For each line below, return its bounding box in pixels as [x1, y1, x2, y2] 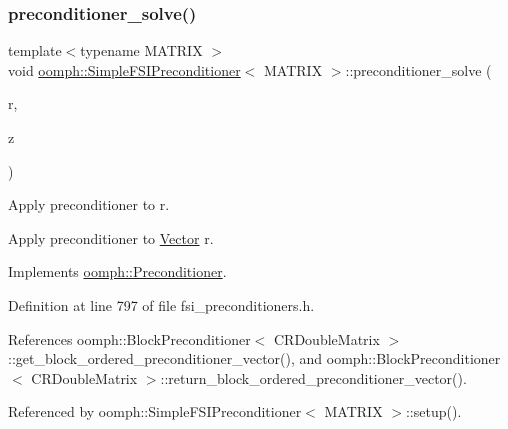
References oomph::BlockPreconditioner [8, 328, 251, 349]
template [8, 40, 62, 61]
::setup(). [405, 401, 462, 422]
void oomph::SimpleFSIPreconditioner [8, 59, 241, 80]
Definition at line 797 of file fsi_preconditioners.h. [8, 294, 315, 315]
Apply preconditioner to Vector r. [8, 227, 214, 248]
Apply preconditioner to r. [8, 194, 170, 215]
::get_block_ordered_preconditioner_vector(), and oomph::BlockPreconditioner [8, 348, 501, 369]
